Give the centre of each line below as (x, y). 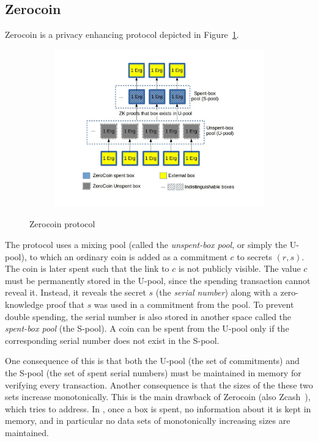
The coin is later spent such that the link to (87, 268)
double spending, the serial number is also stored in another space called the (148, 316)
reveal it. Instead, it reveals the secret (76, 292)
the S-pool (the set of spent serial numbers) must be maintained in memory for (153, 372)
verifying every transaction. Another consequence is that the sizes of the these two (159, 385)
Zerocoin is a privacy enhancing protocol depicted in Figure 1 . (122, 35)
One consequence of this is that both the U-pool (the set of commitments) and (152, 361)
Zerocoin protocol (62, 224)
